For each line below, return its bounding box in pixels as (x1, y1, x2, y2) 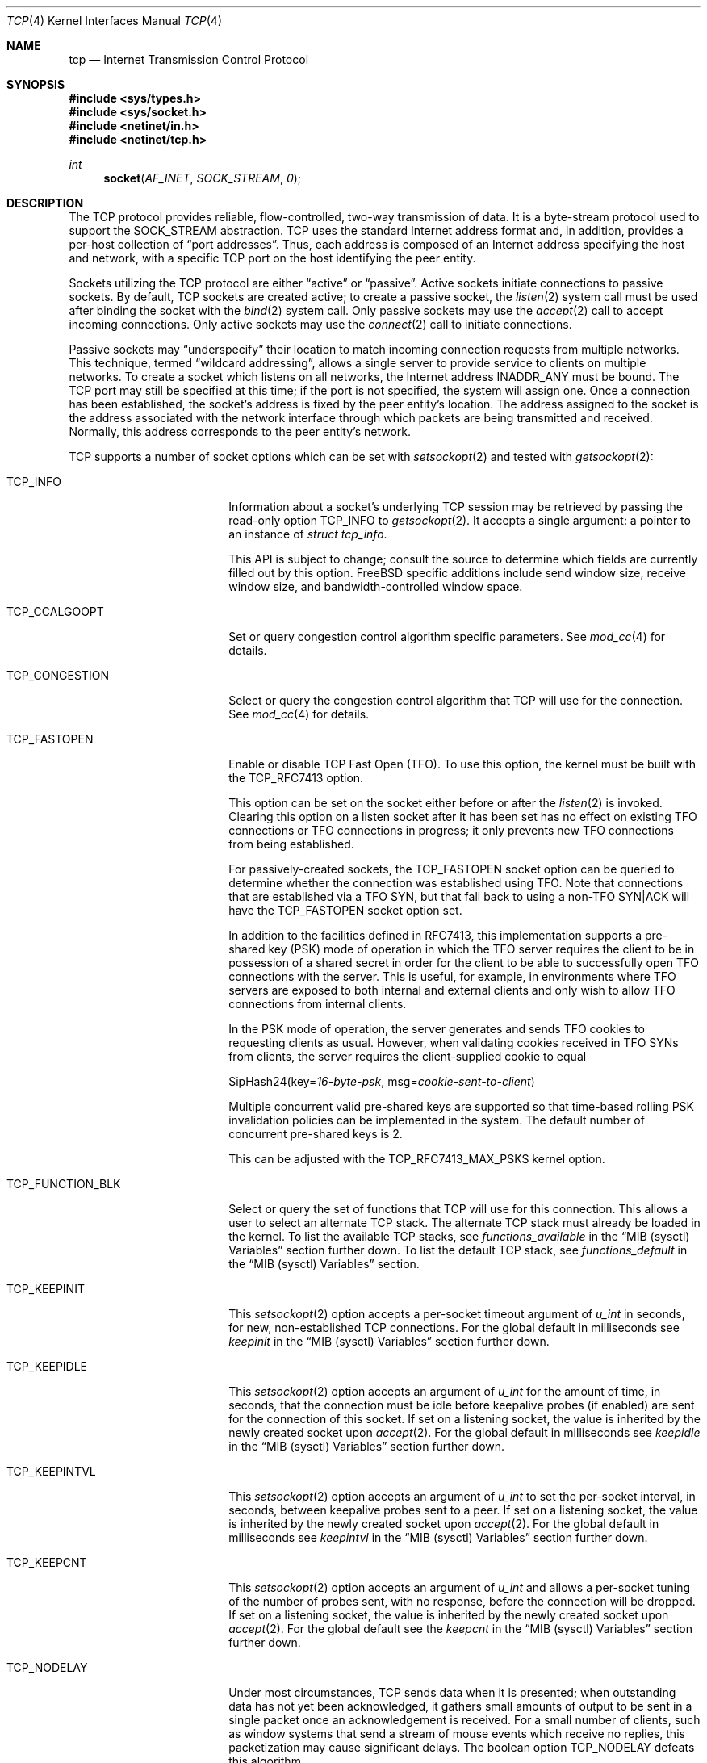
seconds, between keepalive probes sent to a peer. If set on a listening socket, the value (228, 1503, 698, 1517)
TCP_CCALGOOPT (6, 605, 104, 618)
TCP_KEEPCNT (6, 1556, 87, 1569)
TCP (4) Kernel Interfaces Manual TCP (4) (6, 14, 223, 27)
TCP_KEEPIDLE (6, 1359, 88, 1373)
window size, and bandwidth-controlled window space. (228, 580, 523, 593)
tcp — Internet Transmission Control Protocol (69, 52, 309, 66)
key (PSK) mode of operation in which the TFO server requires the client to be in (268, 942, 695, 956)
